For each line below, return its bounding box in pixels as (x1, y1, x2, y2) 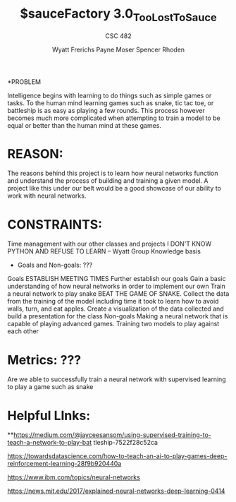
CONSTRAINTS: (7, 216, 103, 232)
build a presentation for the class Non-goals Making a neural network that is (7, 312, 228, 321)
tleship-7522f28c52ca (93, 438, 159, 447)
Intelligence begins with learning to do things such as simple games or (7, 91, 212, 100)
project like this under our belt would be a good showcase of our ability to (7, 184, 222, 193)
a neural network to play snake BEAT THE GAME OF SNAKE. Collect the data (7, 289, 230, 298)
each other (7, 327, 39, 335)
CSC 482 (105, 31, 132, 40)
